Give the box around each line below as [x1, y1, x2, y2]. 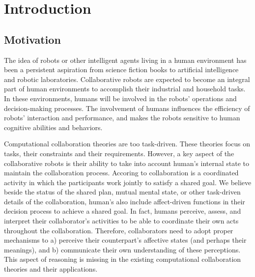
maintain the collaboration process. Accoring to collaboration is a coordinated [4, 167, 239, 178]
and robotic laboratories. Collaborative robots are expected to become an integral [4, 74, 250, 84]
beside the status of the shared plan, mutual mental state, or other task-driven [4, 187, 241, 197]
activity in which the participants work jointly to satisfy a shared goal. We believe [4, 177, 252, 187]
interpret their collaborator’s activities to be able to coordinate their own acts [4, 216, 239, 226]
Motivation [4, 31, 61, 47]
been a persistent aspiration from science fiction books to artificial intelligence [4, 64, 239, 75]
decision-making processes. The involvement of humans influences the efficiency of [4, 103, 250, 113]
